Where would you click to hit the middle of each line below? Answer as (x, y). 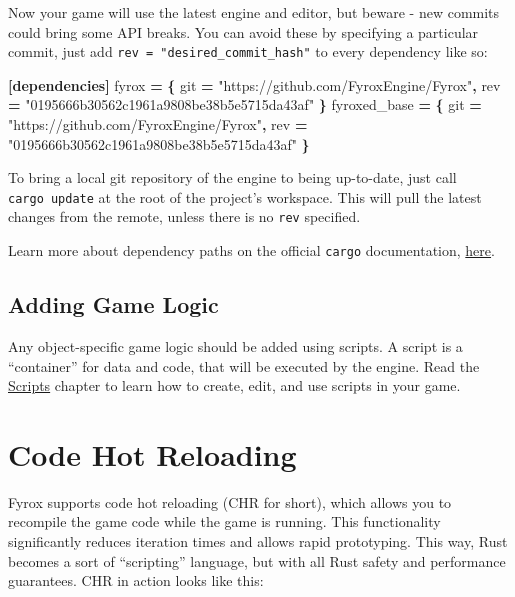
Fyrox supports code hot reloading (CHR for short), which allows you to (230, 501)
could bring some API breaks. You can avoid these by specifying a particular (243, 31)
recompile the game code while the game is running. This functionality (224, 521)
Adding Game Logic (113, 304)
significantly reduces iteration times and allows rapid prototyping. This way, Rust (258, 541)
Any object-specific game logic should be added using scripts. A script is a (235, 345)
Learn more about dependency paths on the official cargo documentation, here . (251, 250)
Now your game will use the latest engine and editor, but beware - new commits (254, 12)
